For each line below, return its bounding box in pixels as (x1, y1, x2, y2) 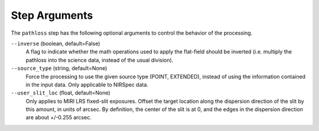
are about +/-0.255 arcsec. (25, 114, 92, 121)
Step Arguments (11, 9, 93, 22)
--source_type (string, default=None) (11, 65, 108, 72)
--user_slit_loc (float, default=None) (11, 89, 110, 96)
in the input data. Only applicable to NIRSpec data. (25, 81, 149, 88)
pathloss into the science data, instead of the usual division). (25, 56, 174, 63)
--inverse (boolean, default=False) (11, 40, 100, 47)
